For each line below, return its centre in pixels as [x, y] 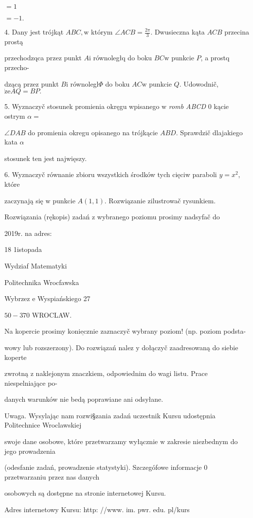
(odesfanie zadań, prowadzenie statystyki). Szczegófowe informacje [103, 467]
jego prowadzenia [30, 451]
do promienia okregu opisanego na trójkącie [93, 132]
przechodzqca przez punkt [43, 58]
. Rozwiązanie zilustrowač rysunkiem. [160, 200]
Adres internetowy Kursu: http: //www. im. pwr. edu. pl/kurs [97, 509]
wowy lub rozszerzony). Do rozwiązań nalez [69, 347]
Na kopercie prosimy [35, 331]
